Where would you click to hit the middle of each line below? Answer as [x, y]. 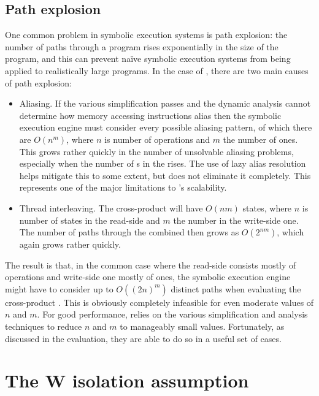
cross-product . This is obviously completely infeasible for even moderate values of [159, 302]
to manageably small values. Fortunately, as [202, 326]
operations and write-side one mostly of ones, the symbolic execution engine [148, 277]
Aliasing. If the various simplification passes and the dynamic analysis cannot [165, 103]
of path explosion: [38, 82]
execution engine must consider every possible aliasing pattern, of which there [166, 127]
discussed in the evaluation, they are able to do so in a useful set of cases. [143, 338]
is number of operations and [157, 139]
